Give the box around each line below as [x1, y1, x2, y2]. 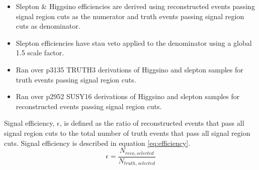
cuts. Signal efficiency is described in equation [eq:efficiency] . [4, 137, 191, 148]
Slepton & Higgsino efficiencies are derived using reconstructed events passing [16, 1, 255, 11]
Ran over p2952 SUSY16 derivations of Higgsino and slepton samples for [16, 91, 240, 102]
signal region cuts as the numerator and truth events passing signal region [16, 11, 244, 21]
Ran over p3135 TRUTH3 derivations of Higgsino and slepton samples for [16, 64, 243, 74]
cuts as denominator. [16, 21, 80, 31]
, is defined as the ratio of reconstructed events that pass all [59, 118, 244, 128]
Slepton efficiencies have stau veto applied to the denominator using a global [16, 37, 252, 48]
